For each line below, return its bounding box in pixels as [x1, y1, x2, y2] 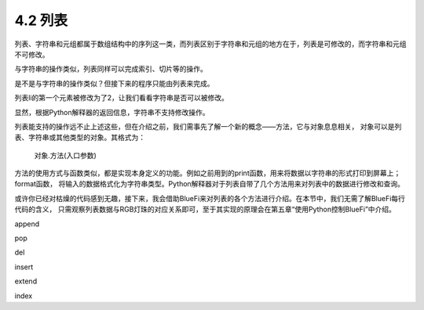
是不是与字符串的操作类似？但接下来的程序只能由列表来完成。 [14, 78, 214, 88]
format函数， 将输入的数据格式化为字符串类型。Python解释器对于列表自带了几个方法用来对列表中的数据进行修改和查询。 [14, 179, 404, 189]
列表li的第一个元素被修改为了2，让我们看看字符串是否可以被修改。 [14, 93, 229, 103]
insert [14, 262, 34, 272]
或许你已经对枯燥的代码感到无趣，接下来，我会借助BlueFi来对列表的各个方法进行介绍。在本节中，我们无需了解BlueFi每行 [14, 193, 406, 203]
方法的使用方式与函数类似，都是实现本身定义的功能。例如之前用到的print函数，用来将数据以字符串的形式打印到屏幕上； [14, 168, 401, 178]
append [14, 219, 40, 229]
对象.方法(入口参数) [34, 150, 97, 160]
